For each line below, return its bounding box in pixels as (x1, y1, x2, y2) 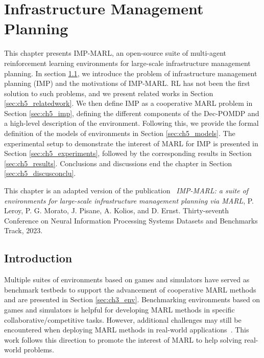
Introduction (4, 250, 73, 266)
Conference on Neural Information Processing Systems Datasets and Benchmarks (4, 215, 258, 226)
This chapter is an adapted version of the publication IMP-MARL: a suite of (4, 185, 249, 196)
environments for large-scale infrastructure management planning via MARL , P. (4, 195, 254, 206)
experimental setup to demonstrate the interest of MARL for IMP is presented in (4, 138, 258, 148)
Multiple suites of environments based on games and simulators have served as (4, 274, 250, 285)
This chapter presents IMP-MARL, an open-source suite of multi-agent (4, 48, 227, 58)
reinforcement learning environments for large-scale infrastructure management (4, 57, 251, 68)
